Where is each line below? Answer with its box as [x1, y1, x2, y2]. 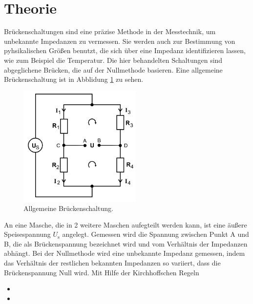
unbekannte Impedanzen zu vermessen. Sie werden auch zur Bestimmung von [4, 36, 235, 46]
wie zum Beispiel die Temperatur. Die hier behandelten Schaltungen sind [4, 55, 223, 65]
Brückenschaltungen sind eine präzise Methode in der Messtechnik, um [4, 26, 216, 37]
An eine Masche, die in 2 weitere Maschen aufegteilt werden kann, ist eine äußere [4, 219, 247, 229]
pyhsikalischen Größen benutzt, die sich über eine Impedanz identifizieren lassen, [4, 45, 246, 56]
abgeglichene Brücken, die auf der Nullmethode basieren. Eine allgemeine [4, 64, 223, 75]
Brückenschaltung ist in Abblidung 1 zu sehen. [4, 74, 144, 84]
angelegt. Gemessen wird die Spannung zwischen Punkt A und [62, 229, 249, 239]
